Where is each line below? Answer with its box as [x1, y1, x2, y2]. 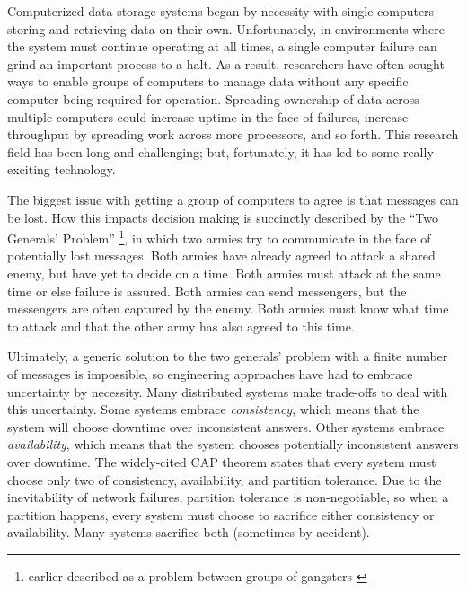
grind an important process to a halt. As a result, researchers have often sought [7, 54, 445, 73]
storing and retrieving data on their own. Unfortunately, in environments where [7, 19, 445, 38]
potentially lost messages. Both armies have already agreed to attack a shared [7, 246, 436, 265]
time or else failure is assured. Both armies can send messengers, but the [7, 281, 407, 300]
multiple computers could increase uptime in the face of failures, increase [7, 107, 409, 126]
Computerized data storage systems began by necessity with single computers [7, 2, 435, 20]
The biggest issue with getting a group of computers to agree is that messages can [7, 190, 459, 208]
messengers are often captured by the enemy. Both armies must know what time [7, 299, 449, 318]
